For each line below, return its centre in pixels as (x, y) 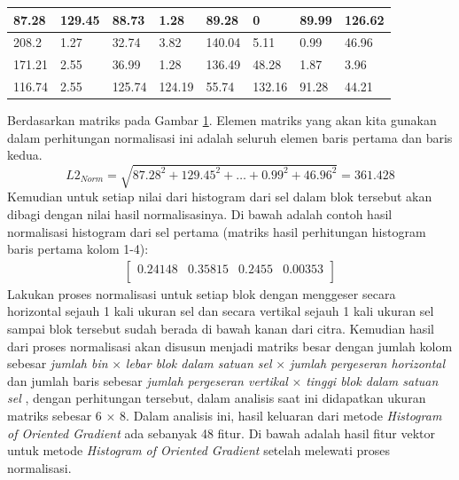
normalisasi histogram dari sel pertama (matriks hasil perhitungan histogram (217, 231)
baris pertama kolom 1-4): (78, 249)
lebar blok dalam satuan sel (198, 363)
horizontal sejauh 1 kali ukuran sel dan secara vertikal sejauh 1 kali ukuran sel (221, 311)
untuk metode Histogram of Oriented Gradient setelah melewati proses (199, 450)
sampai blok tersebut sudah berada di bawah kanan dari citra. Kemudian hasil (221, 329)
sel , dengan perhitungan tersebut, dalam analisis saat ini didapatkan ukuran (217, 398)
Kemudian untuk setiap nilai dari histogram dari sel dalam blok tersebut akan (220, 197)
